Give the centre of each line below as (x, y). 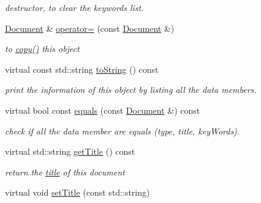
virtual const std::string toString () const (82, 69)
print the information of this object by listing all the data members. (131, 90)
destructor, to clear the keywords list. (74, 7)
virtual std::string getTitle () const (70, 151)
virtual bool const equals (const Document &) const (103, 110)
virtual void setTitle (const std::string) (78, 192)
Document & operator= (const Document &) (90, 28)
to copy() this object (42, 49)
